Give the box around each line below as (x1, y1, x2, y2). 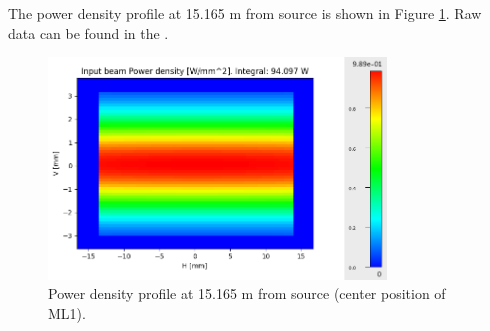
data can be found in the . (8, 22, 169, 43)
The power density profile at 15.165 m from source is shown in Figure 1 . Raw (8, 3, 482, 23)
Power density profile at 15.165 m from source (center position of (48, 283, 446, 304)
